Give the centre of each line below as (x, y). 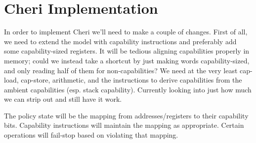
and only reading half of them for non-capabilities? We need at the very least (121, 70)
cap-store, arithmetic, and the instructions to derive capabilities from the (131, 80)
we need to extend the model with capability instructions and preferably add (120, 41)
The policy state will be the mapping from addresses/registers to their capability (126, 115)
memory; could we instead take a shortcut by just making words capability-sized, (127, 60)
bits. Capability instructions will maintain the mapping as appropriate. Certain (124, 125)
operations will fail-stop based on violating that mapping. (91, 135)
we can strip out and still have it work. (63, 99)
